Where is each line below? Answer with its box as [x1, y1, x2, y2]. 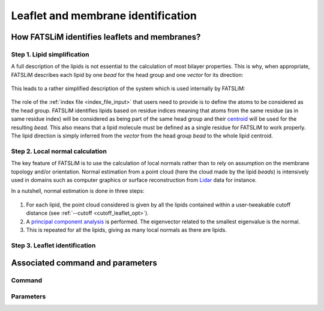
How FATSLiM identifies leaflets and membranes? [11, 32, 201, 42]
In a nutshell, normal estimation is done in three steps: [11, 187, 145, 195]
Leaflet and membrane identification [11, 9, 197, 22]
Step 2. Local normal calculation [11, 147, 107, 155]
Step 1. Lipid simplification [11, 50, 89, 58]
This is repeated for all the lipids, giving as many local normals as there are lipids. [26, 226, 227, 234]
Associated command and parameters [11, 258, 157, 268]
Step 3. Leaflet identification [11, 241, 96, 249]
